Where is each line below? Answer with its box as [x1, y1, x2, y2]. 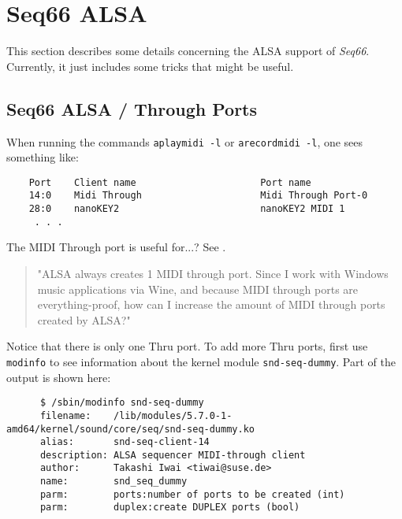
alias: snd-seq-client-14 [39, 436, 210, 448]
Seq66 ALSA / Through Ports [6, 96, 258, 120]
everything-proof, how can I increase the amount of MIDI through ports [37, 296, 385, 313]
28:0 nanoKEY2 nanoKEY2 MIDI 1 [28, 203, 345, 215]
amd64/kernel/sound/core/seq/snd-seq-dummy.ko [6, 423, 255, 435]
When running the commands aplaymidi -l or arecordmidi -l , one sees [6, 133, 363, 150]
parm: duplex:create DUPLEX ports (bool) [39, 502, 300, 513]
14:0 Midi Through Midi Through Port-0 [28, 190, 368, 202]
